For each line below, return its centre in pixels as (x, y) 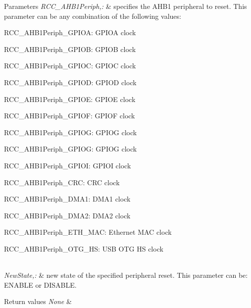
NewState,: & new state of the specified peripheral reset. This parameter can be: (126, 275)
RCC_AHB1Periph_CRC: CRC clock (62, 182)
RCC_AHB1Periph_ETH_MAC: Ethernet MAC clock (88, 232)
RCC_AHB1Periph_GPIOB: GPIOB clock (70, 49)
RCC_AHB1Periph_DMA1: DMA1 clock (67, 199)
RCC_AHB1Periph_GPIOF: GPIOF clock (70, 116)
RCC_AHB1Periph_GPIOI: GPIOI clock (68, 165)
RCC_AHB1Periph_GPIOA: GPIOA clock (70, 32)
